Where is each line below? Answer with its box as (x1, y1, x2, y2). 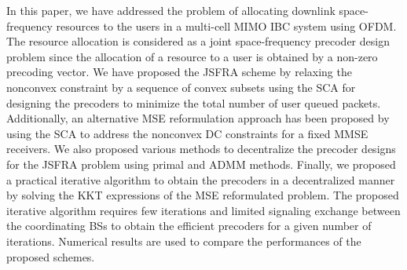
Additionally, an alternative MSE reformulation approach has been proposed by (6, 110, 390, 126)
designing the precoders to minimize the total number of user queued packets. (6, 94, 381, 111)
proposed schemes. (6, 248, 95, 265)
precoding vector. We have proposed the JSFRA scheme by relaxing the (6, 64, 352, 80)
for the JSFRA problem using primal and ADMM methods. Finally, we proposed (6, 155, 396, 172)
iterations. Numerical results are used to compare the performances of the (6, 232, 361, 249)
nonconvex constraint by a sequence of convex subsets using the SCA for (6, 78, 356, 95)
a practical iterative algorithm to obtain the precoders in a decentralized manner (6, 171, 395, 188)
